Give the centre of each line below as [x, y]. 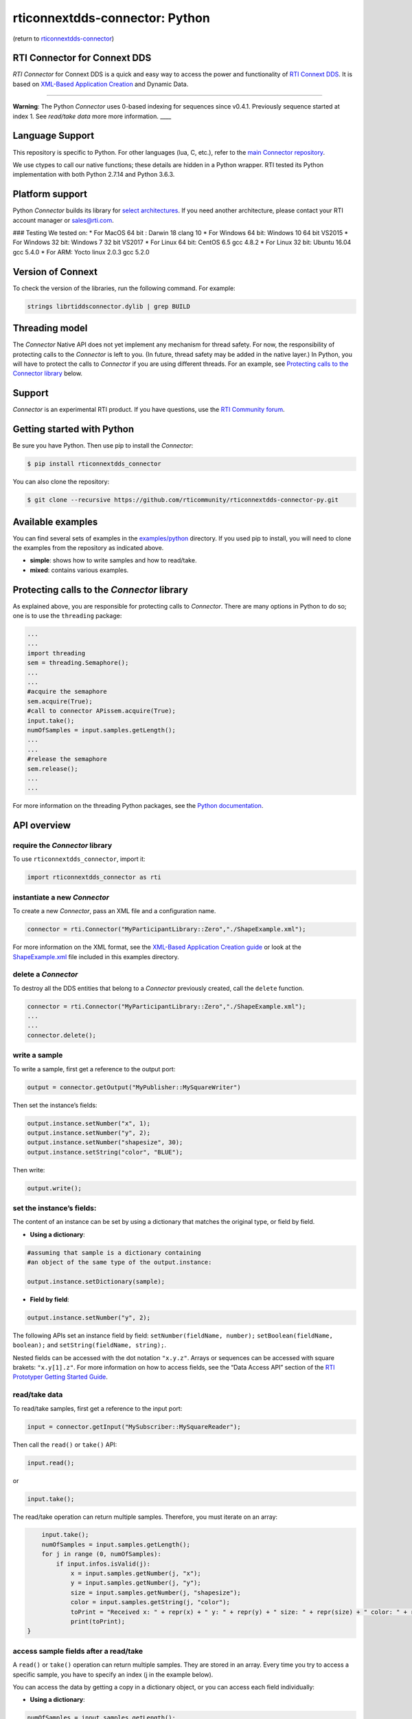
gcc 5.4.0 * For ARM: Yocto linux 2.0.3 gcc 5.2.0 [81, 252]
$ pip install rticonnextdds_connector [94, 464]
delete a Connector [45, 974]
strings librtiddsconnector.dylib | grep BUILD [108, 306]
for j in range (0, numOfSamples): [101, 1554]
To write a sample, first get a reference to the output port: [94, 1069]
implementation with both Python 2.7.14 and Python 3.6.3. [94, 175]
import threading [56, 653]
